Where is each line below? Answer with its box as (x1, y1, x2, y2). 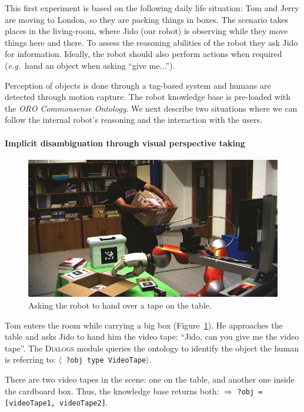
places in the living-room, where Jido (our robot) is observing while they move (5, 25, 288, 37)
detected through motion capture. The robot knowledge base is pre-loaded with (5, 91, 291, 103)
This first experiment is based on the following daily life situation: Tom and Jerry (5, 2, 299, 14)
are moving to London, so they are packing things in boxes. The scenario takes (5, 13, 289, 25)
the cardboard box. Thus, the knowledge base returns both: (5, 384, 219, 397)
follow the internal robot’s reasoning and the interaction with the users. (5, 113, 263, 126)
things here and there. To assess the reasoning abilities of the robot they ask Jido (5, 36, 298, 48)
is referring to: (5, 353, 56, 366)
